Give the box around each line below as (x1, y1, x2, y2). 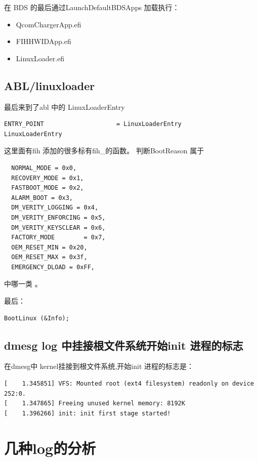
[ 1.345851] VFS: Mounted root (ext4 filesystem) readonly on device (4, 380, 254, 388)
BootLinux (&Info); (4, 314, 69, 322)
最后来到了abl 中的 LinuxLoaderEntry (4, 101, 125, 112)
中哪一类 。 (4, 278, 42, 289)
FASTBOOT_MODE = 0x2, (11, 184, 84, 192)
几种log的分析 (4, 437, 96, 458)
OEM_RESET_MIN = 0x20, (11, 243, 88, 251)
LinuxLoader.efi (16, 53, 65, 63)
